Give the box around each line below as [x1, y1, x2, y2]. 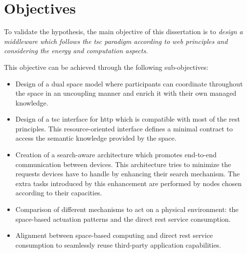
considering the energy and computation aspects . [4, 45, 148, 56]
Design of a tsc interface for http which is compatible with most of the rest [15, 114, 240, 124]
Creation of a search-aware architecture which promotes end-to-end [15, 149, 217, 160]
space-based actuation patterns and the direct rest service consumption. [15, 213, 231, 224]
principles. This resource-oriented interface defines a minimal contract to [15, 123, 233, 133]
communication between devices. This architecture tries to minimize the [15, 159, 231, 169]
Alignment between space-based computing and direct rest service [15, 230, 213, 240]
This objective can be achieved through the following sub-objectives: [4, 62, 208, 72]
